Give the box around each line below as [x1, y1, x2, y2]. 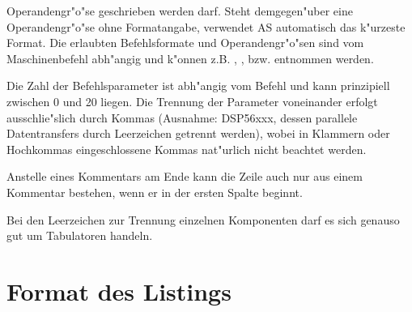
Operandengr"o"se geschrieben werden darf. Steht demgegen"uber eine [6, 2, 353, 19]
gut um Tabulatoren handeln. [6, 227, 153, 244]
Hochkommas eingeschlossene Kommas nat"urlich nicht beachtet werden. [6, 140, 367, 157]
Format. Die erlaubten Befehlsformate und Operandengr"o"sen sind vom [6, 34, 364, 51]
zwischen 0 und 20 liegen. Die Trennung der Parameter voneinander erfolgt [6, 92, 378, 109]
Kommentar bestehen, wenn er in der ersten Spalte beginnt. [6, 183, 303, 200]
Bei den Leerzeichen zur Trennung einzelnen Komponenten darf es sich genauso [6, 211, 400, 228]
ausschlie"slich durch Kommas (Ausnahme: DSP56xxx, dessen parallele [6, 109, 358, 126]
